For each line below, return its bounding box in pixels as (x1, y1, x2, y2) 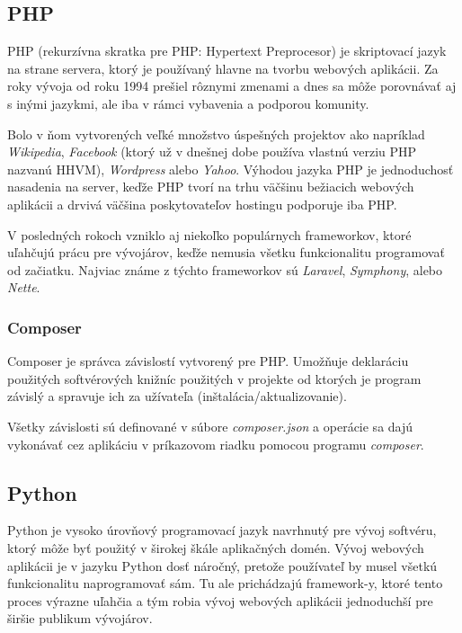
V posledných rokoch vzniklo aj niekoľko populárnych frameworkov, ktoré (7, 225, 412, 244)
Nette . (7, 278, 40, 297)
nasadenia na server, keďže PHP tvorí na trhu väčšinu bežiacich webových (7, 177, 414, 196)
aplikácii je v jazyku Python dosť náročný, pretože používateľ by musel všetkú (7, 556, 438, 575)
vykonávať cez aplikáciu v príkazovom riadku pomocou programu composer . (7, 434, 424, 453)
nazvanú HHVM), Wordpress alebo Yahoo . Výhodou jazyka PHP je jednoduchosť (7, 159, 454, 178)
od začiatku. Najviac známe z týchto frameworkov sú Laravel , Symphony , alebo (7, 260, 443, 279)
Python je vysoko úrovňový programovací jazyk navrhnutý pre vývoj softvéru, (7, 521, 437, 539)
